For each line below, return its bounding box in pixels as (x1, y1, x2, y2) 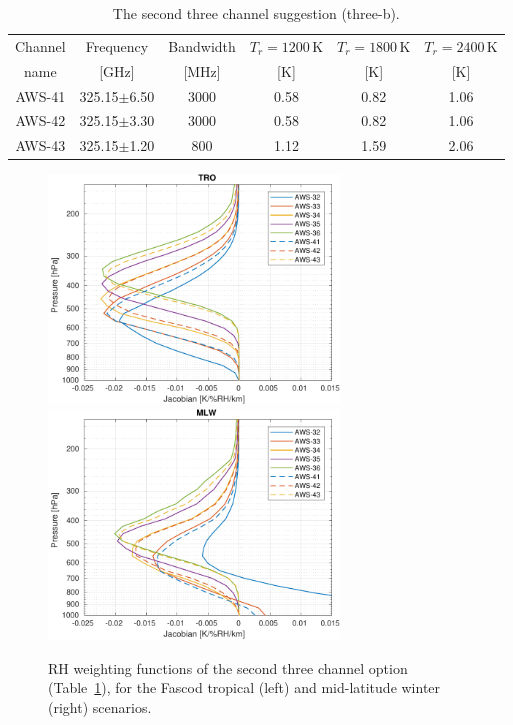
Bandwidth (168, 35, 236, 56)
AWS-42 (15, 110, 66, 131)
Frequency (85, 35, 149, 56)
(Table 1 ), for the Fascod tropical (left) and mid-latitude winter (48, 677, 441, 698)
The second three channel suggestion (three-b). (112, 3, 400, 23)
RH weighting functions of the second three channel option (48, 657, 408, 678)
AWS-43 (15, 135, 66, 156)
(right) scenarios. (48, 696, 152, 717)
